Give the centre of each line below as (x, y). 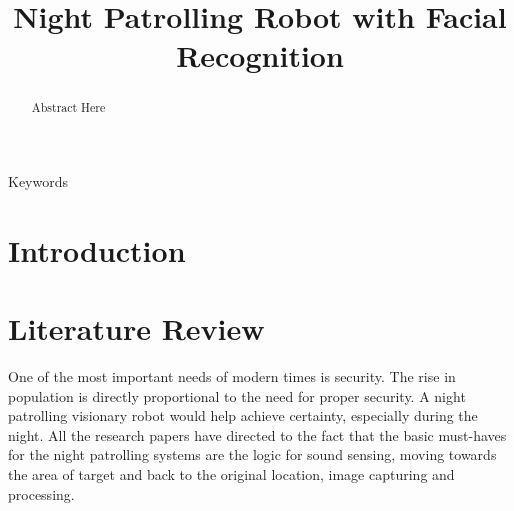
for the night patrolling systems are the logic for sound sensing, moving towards (252, 454)
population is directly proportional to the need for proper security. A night (237, 395)
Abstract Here (68, 107)
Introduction (97, 249)
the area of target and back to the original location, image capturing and (231, 474)
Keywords (38, 181)
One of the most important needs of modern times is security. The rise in (232, 376)
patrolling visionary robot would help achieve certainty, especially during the (243, 415)
